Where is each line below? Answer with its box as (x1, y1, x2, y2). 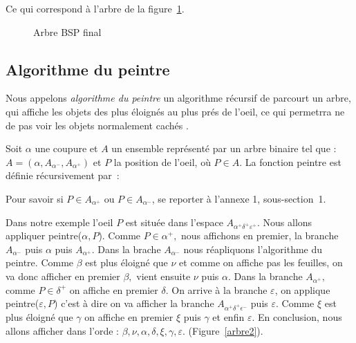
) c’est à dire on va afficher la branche (54, 296, 214, 310)
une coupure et (35, 141, 98, 156)
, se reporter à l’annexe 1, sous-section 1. (151, 191, 326, 205)
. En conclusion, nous (252, 310, 342, 324)
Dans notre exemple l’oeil (6, 214, 113, 229)
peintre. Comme (6, 255, 74, 270)
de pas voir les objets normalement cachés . (6, 118, 189, 132)
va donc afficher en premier (6, 269, 120, 284)
